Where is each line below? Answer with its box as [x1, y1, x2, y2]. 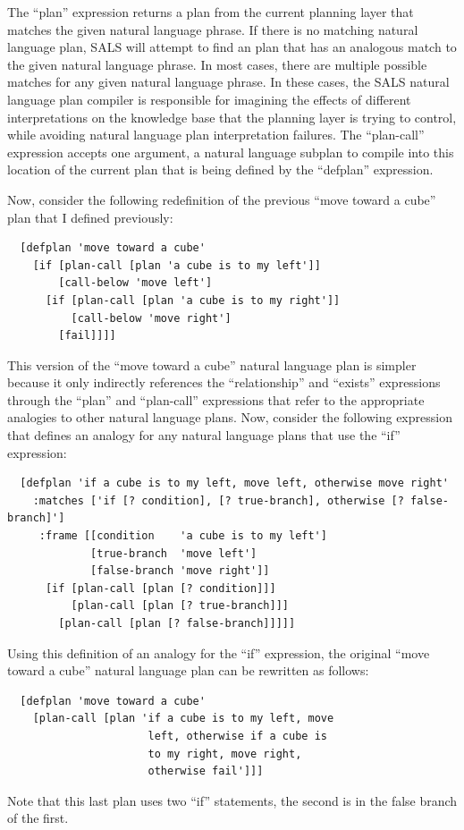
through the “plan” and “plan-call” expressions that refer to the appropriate [7, 390, 425, 409]
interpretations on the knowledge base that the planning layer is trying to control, [7, 107, 457, 126]
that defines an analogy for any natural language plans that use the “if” [7, 426, 401, 445]
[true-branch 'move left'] [90, 546, 257, 560]
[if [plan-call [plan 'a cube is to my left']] [32, 258, 321, 272]
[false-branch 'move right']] [90, 564, 270, 578]
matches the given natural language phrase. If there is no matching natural [7, 20, 418, 38]
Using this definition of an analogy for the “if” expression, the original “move [7, 643, 430, 662]
